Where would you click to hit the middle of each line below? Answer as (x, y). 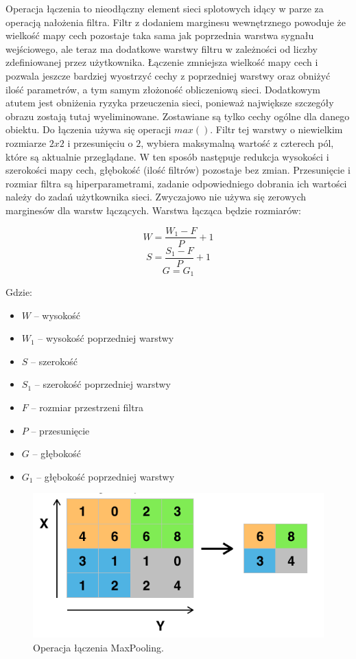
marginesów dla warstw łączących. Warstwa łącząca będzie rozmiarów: (153, 210)
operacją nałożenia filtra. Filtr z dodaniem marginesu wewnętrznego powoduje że (176, 22)
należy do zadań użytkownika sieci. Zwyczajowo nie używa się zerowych (156, 197)
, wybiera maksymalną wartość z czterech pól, (237, 142)
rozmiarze (26, 142)
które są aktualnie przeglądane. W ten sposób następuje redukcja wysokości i (167, 156)
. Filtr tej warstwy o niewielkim (276, 129)
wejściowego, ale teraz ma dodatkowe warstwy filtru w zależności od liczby (162, 48)
